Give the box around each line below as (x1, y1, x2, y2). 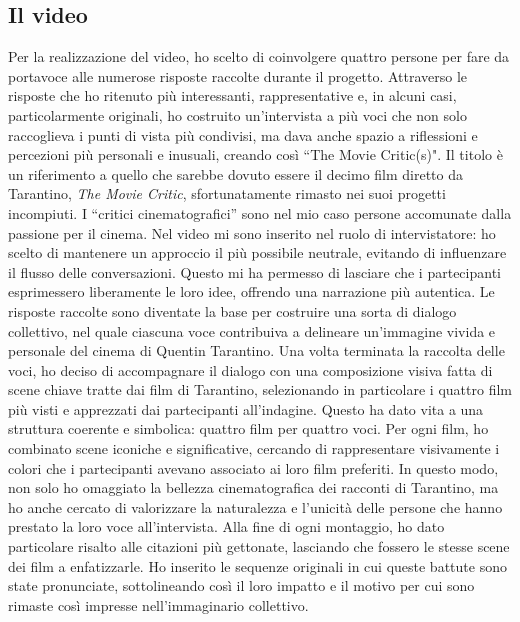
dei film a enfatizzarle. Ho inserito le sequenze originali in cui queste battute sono (8, 555, 507, 576)
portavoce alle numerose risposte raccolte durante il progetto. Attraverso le (8, 65, 468, 86)
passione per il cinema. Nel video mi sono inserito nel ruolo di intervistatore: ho (8, 222, 496, 243)
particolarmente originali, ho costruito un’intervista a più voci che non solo (8, 104, 467, 125)
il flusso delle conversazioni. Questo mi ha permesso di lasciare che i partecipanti (8, 261, 501, 282)
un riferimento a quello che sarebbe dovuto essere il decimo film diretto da (8, 163, 464, 184)
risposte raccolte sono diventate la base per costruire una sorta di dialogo (8, 300, 457, 321)
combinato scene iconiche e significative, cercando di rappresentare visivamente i (8, 438, 500, 459)
